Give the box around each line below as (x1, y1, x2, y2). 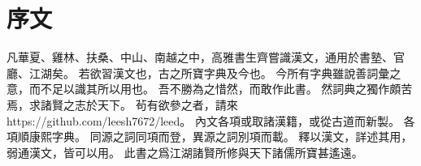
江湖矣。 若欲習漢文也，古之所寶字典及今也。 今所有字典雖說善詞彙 (28, 64, 390, 81)
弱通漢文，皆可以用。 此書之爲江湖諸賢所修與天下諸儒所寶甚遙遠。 (7, 143, 363, 160)
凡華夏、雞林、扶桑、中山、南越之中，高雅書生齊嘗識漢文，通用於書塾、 (7, 49, 393, 66)
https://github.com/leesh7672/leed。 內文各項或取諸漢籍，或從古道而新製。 (7, 112, 400, 129)
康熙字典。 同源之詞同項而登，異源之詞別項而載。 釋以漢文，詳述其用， (28, 128, 413, 145)
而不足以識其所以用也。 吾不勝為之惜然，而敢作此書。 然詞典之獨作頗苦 (28, 80, 413, 97)
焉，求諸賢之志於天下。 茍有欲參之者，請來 (7, 96, 238, 113)
